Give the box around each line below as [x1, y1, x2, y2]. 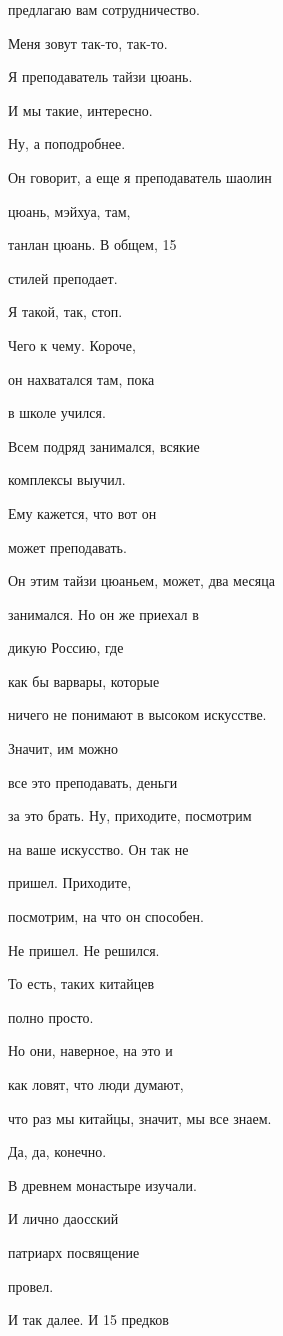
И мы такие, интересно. [8, 99, 153, 120]
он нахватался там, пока [8, 368, 155, 389]
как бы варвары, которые [8, 670, 160, 691]
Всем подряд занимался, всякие [8, 435, 200, 456]
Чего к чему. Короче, [8, 334, 136, 355]
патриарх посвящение [8, 1241, 140, 1262]
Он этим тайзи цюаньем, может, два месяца [8, 570, 275, 591]
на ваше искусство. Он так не [8, 838, 189, 859]
